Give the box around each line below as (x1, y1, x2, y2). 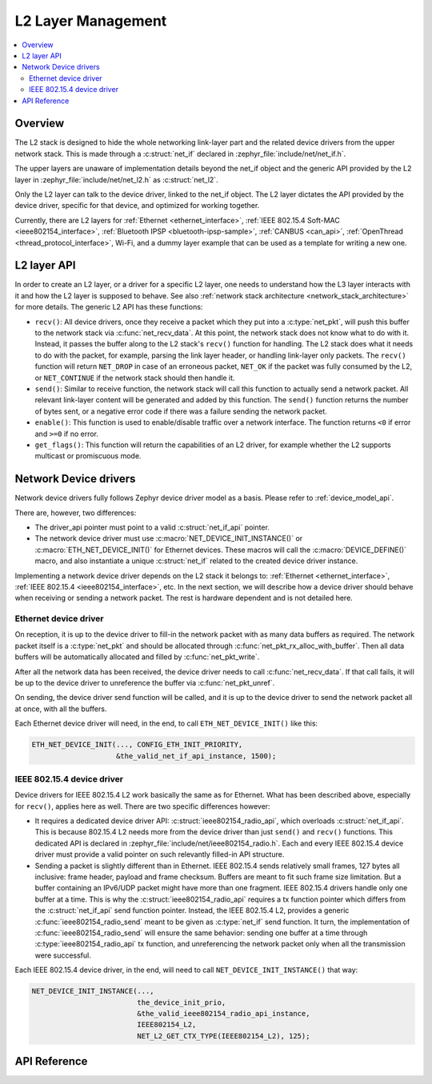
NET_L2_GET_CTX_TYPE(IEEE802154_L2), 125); (137, 1031, 310, 1040)
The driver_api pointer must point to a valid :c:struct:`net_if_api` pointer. (34, 522, 270, 532)
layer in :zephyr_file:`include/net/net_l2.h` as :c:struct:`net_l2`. (14, 174, 219, 184)
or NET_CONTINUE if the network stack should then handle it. (34, 373, 235, 382)
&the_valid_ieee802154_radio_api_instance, (137, 1009, 310, 1018)
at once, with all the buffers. (14, 704, 107, 714)
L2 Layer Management (14, 12, 167, 30)
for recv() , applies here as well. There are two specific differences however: (14, 801, 271, 811)
